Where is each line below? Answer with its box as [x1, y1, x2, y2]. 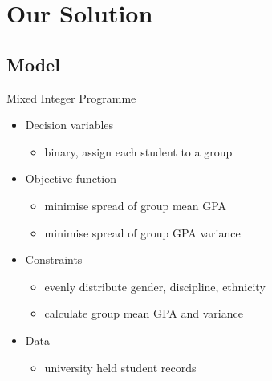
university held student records [44, 359, 197, 375]
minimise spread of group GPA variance [44, 224, 241, 241]
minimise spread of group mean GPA [44, 197, 227, 213]
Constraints [25, 251, 83, 268]
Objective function [25, 170, 116, 187]
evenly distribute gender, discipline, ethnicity [44, 278, 266, 294]
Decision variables [25, 116, 114, 133]
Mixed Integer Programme [6, 89, 136, 106]
